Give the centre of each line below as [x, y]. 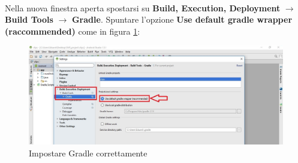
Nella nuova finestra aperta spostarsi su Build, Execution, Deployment [143, 7]
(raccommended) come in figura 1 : [73, 31]
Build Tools [29, 19]
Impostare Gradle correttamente [88, 153]
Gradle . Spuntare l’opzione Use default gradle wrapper [182, 19]
